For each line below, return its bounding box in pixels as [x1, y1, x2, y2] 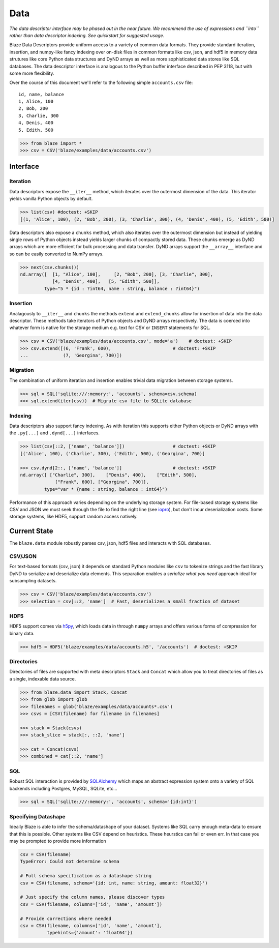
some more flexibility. [9, 70, 54, 76]
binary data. [9, 630, 35, 636]
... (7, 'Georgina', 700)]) [20, 352, 122, 359]
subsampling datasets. [9, 578, 57, 584]
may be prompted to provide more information [9, 838, 106, 844]
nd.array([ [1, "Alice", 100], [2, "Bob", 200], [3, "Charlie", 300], [20, 272, 213, 277]
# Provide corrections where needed [20, 915, 112, 922]
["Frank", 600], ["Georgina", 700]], [55, 479, 149, 485]
